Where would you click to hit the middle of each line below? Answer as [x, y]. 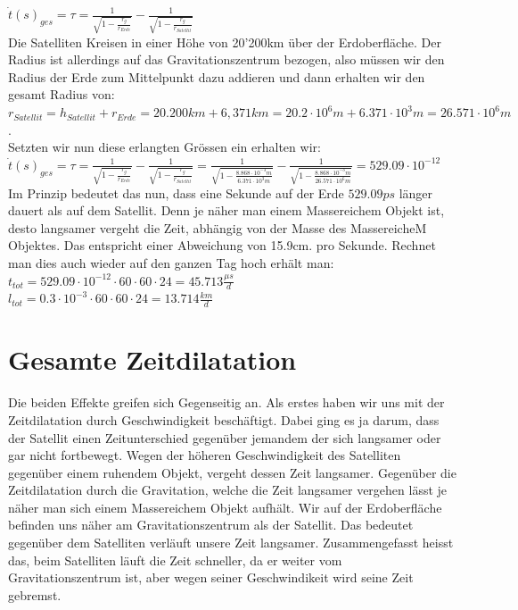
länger [416, 192]
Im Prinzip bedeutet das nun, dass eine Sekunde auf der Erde [176, 192]
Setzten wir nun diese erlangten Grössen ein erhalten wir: [164, 147]
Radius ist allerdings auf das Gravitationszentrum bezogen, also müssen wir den [226, 59]
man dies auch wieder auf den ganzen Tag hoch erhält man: [171, 262]
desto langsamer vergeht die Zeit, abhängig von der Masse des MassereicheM [218, 227]
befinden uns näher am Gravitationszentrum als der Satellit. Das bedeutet [211, 525]
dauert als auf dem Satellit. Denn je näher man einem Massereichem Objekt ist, [226, 210]
